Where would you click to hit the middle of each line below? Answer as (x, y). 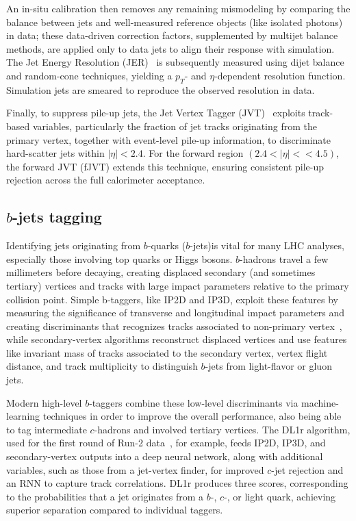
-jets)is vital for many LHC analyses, (267, 245)
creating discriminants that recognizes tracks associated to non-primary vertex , (174, 326)
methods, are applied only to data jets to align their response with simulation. (170, 48)
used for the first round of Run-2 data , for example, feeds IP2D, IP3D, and (166, 443)
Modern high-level (44, 402)
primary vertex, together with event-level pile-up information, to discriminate (168, 139)
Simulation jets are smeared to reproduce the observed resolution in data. (161, 89)
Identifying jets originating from (74, 245)
